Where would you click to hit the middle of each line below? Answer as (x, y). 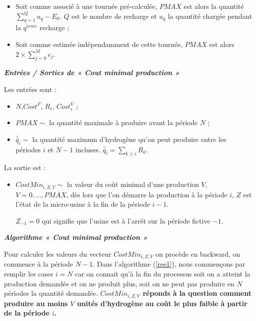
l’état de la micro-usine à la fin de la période (83, 204)
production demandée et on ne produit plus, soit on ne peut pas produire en (119, 283)
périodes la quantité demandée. (51, 293)
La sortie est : (25, 167)
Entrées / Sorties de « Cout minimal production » (92, 72)
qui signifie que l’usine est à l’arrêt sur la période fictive (126, 220)
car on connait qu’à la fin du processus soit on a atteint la (163, 273)
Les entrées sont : (30, 89)
